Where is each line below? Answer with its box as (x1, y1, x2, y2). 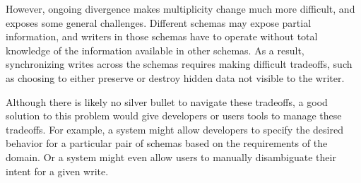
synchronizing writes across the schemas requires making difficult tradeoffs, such (6, 57, 353, 71)
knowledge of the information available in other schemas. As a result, (6, 42, 304, 57)
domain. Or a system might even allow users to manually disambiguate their (6, 149, 336, 164)
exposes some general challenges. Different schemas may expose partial (6, 15, 312, 30)
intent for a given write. (6, 163, 109, 178)
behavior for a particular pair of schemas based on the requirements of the (6, 136, 328, 150)
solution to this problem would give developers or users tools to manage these (6, 108, 342, 123)
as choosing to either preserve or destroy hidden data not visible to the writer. (6, 70, 345, 85)
